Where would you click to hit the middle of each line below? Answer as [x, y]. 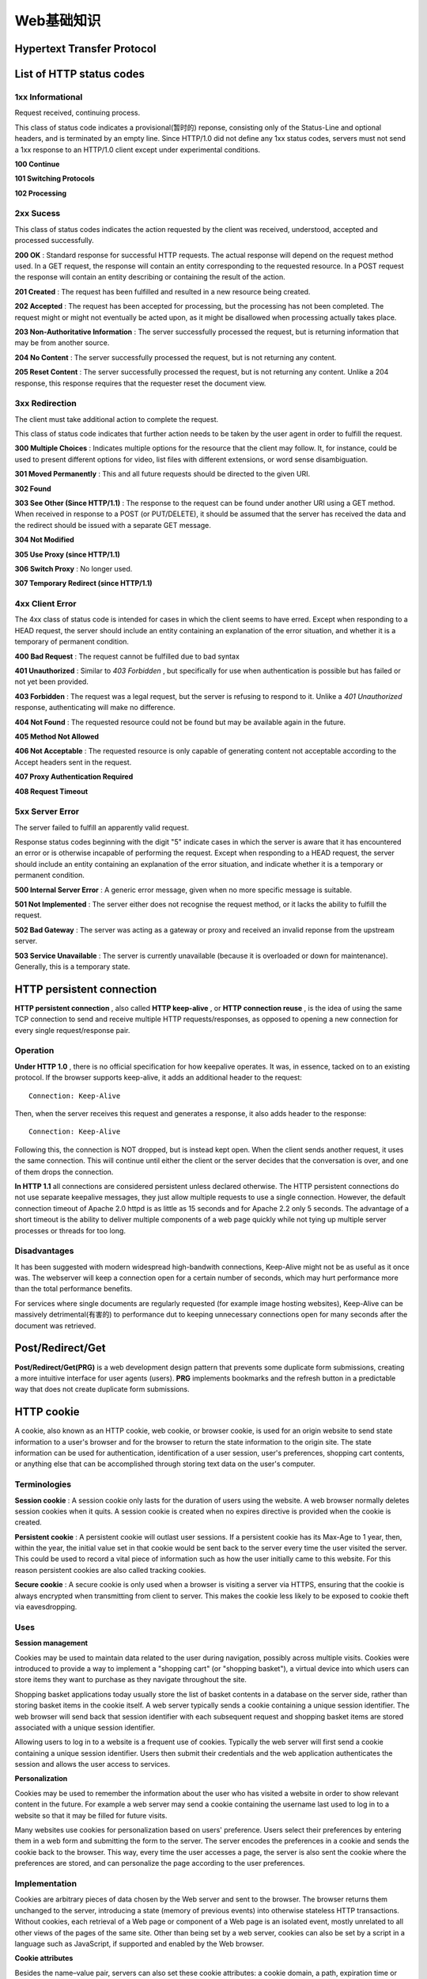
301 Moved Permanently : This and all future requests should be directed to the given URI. [162, 474]
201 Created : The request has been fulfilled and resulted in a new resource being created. [162, 291]
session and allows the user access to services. [92, 1764]
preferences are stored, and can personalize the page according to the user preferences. [160, 1863]
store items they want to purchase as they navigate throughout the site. [130, 1680]
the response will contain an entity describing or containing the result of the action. [150, 277]
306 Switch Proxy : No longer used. [74, 568]
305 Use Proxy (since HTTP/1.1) [67, 554]
